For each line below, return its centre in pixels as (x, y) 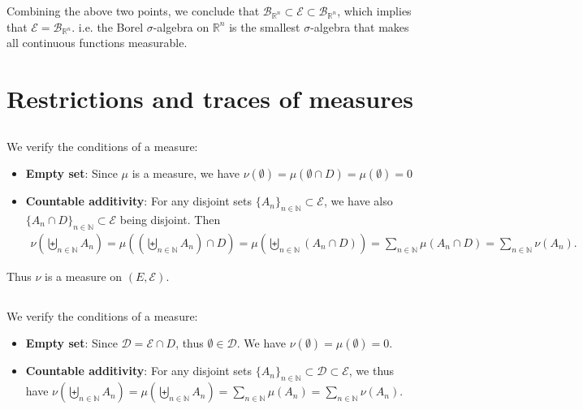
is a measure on (84, 276)
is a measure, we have (186, 173)
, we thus (371, 371)
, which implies (374, 11)
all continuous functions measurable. (97, 43)
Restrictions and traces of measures (210, 98)
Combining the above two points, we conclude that (133, 11)
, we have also (358, 201)
